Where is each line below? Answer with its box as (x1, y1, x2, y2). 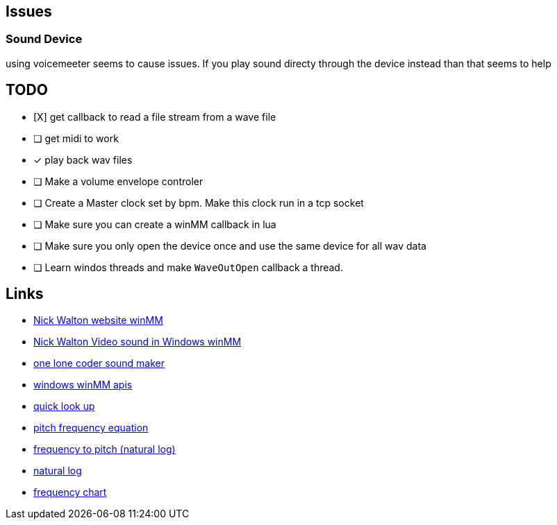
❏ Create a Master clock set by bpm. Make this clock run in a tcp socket (33, 196, 364, 209)
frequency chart (33, 486, 107, 499)
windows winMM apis (33, 379, 133, 391)
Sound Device (6, 32, 83, 46)
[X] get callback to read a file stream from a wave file (33, 110, 276, 123)
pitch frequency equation (33, 422, 149, 434)
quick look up (33, 400, 95, 413)
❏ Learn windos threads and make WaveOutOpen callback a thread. (33, 261, 343, 273)
